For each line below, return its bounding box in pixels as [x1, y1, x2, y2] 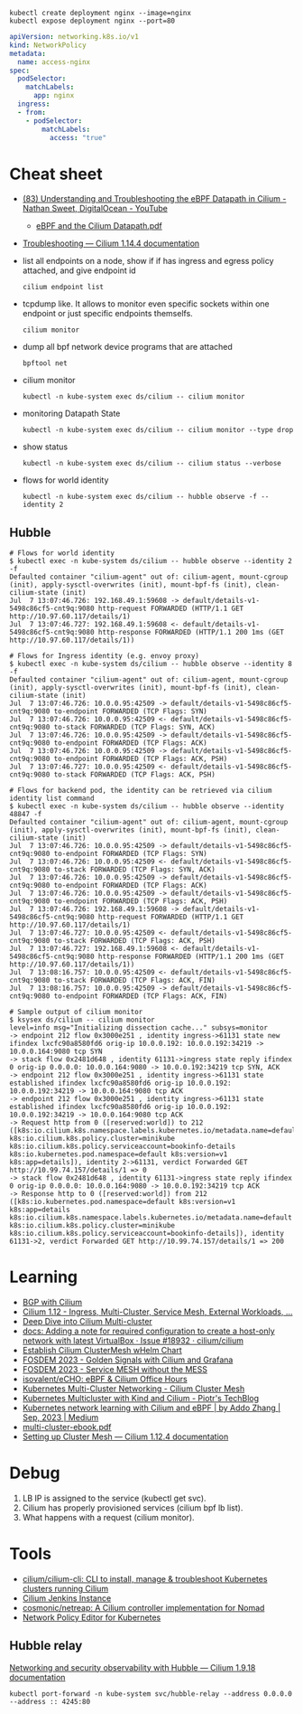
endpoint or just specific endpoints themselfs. [22, 308, 194, 319]
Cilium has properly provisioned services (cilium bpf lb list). [22, 1502, 243, 1513]
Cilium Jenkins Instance [22, 1592, 112, 1604]
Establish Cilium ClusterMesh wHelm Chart [22, 1345, 182, 1356]
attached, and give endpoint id [22, 265, 137, 276]
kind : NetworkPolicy [9, 41, 87, 50]
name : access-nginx [17, 57, 91, 67]
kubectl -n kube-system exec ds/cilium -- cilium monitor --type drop [22, 426, 294, 435]
